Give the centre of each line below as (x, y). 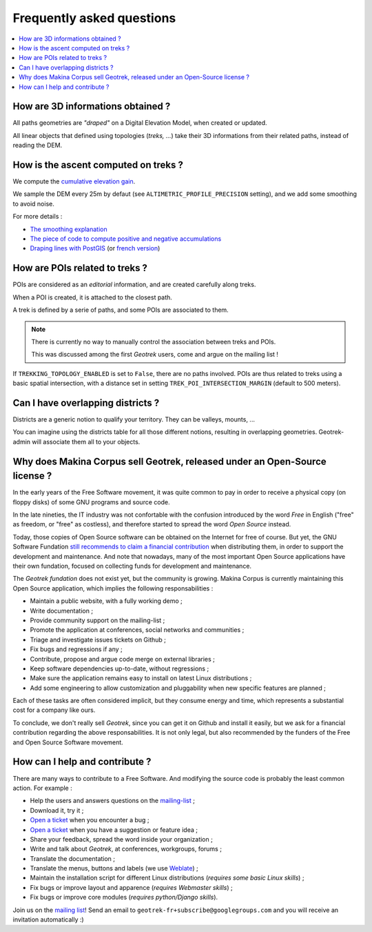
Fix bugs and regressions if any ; (76, 649)
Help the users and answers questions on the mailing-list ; (113, 801)
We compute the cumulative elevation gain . (74, 181)
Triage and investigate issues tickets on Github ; (98, 639)
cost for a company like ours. (54, 710)
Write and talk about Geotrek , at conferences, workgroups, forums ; (126, 849)
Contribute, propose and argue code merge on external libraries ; (122, 659)
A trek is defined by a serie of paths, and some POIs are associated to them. (121, 310)
